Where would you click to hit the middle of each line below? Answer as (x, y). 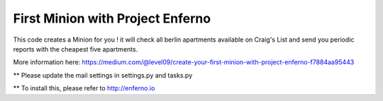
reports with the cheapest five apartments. (76, 49)
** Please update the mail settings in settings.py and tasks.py (103, 75)
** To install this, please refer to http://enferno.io (84, 88)
